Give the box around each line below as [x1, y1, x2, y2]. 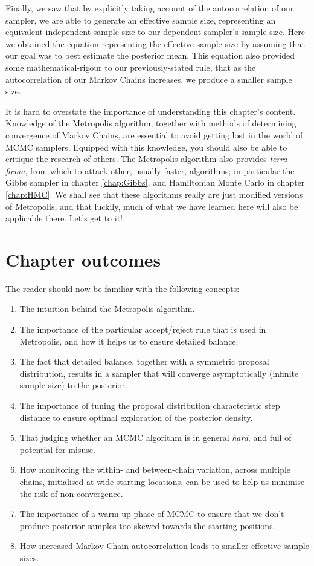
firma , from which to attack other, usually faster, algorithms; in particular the [5, 164, 295, 177]
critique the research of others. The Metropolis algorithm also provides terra [5, 152, 287, 165]
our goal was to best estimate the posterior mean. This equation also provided [5, 49, 295, 62]
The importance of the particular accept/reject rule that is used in [19, 323, 266, 335]
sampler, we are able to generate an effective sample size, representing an [5, 13, 276, 26]
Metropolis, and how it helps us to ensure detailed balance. [19, 334, 239, 347]
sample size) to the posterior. [19, 379, 127, 391]
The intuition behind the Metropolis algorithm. [19, 302, 195, 315]
